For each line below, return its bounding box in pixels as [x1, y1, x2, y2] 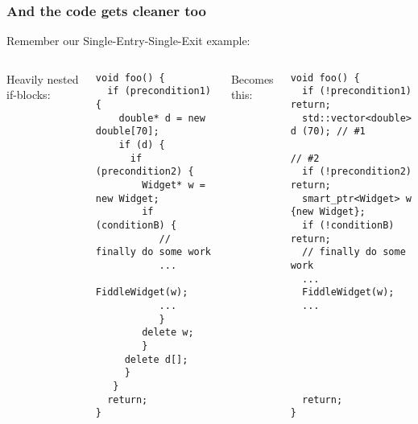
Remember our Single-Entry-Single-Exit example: [6, 32, 250, 49]
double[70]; [95, 126, 159, 138]
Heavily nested [6, 70, 79, 87]
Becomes [230, 70, 274, 87]
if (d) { [118, 139, 165, 151]
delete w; [142, 327, 194, 339]
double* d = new [118, 112, 205, 124]
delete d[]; [124, 353, 188, 365]
